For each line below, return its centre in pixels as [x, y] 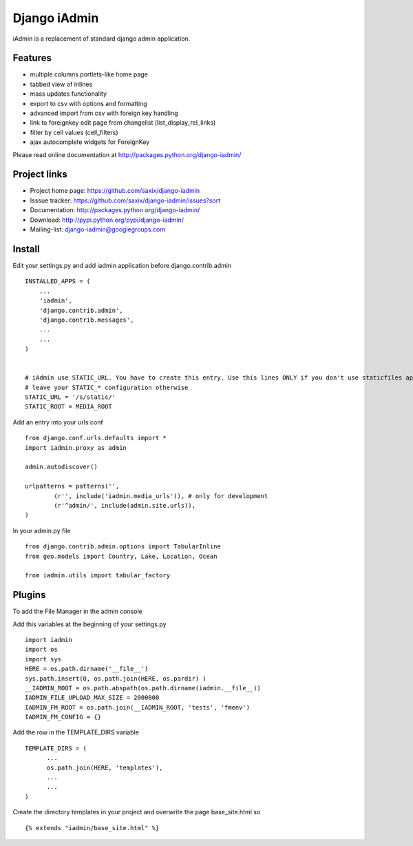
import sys [43, 659]
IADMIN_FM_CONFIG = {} [63, 717]
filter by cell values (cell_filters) [74, 132]
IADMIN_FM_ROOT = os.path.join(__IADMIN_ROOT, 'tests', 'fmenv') [138, 707]
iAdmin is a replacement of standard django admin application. [102, 39]
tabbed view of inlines [61, 84]
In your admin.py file [42, 530]
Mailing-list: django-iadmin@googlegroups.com [97, 229]
